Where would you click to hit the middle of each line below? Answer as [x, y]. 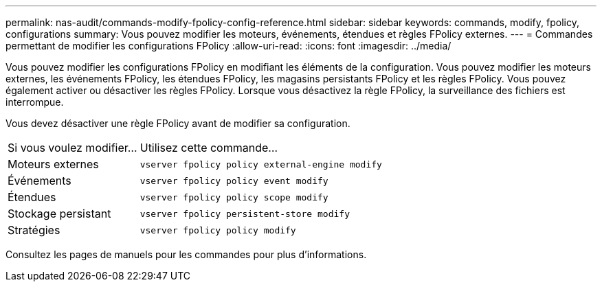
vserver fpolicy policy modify [218, 230]
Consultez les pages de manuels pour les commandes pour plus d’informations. [186, 254]
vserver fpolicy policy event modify [234, 181]
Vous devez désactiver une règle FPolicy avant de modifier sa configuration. [178, 123]
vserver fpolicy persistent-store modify [245, 214]
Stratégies [34, 230]
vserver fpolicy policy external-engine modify [261, 164]
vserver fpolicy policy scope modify [234, 197]
